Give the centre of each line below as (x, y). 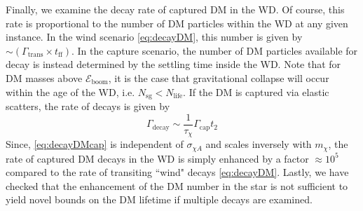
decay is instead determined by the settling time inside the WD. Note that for (173, 64)
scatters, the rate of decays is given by (88, 106)
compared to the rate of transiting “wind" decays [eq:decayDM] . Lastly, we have (177, 172)
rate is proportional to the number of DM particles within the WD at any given (177, 23)
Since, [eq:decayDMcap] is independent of (95, 144)
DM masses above (44, 77)
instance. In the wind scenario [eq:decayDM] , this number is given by (154, 37)
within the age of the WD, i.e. (70, 91)
